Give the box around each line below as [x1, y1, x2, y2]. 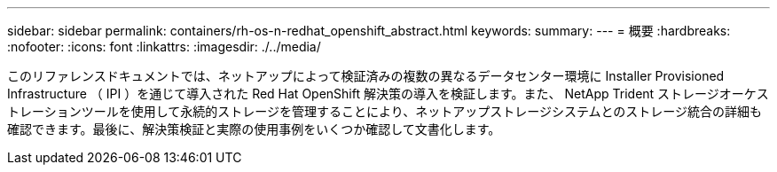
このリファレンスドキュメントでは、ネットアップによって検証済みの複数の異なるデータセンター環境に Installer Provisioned [7, 68, 725, 83]
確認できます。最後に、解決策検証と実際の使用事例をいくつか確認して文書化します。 [7, 121, 501, 137]
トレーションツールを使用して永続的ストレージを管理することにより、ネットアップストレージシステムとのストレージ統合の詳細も [7, 104, 763, 119]
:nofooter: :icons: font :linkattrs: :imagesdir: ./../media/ [7, 39, 321, 54]
